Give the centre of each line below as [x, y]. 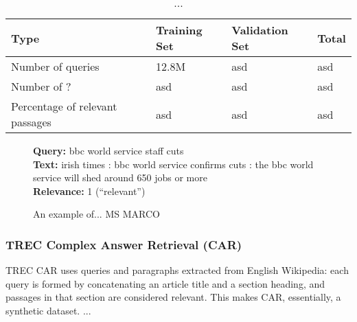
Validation [260, 30]
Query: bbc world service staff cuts [108, 150]
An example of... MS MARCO [96, 214]
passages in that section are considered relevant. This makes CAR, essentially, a [173, 297]
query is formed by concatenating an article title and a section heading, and [165, 283]
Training [179, 30]
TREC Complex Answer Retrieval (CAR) [124, 244]
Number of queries [55, 66]
